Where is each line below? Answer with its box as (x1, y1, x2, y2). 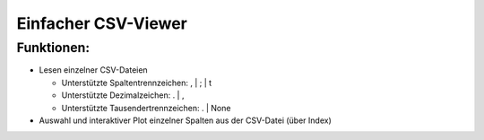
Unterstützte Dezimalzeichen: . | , (61, 90, 185, 101)
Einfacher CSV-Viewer (16, 13, 187, 33)
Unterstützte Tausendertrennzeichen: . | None (61, 102, 231, 113)
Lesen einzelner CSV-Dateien (39, 65, 148, 75)
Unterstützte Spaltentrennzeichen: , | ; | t (61, 77, 212, 88)
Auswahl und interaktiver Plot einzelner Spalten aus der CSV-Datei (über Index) (39, 115, 332, 126)
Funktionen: (16, 39, 90, 56)
